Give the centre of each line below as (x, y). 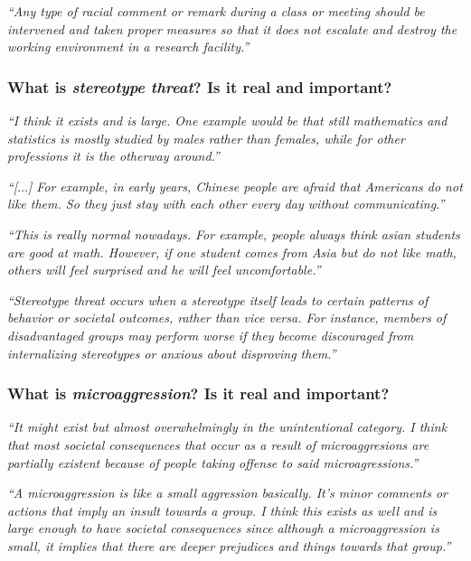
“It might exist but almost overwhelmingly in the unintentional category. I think (227, 427)
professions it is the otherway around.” (113, 156)
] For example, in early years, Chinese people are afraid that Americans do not (245, 186)
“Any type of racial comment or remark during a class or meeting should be (216, 11)
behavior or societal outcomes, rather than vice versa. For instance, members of (227, 318)
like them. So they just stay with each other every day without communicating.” (226, 204)
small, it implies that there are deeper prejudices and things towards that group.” (229, 545)
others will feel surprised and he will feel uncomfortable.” (164, 270)
